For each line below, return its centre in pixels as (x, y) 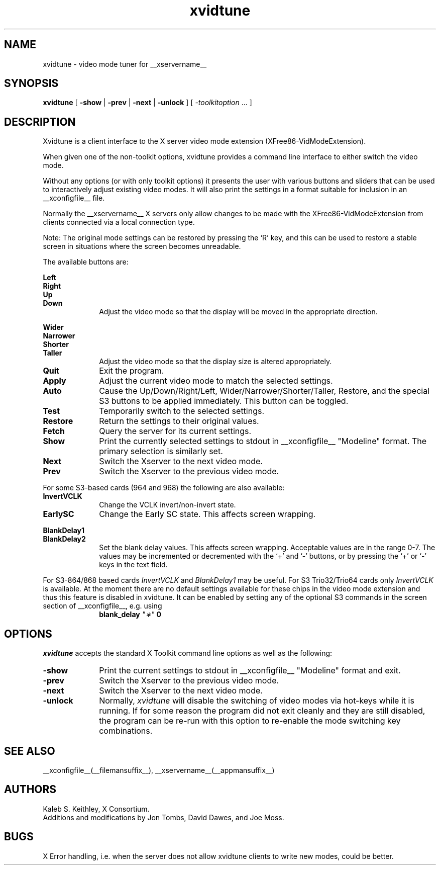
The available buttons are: (86, 262)
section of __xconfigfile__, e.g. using (102, 606)
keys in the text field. (133, 565)
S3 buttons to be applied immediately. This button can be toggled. (224, 401)
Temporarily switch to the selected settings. (182, 411)
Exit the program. (132, 371)
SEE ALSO (30, 751)
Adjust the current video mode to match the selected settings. (216, 381)
